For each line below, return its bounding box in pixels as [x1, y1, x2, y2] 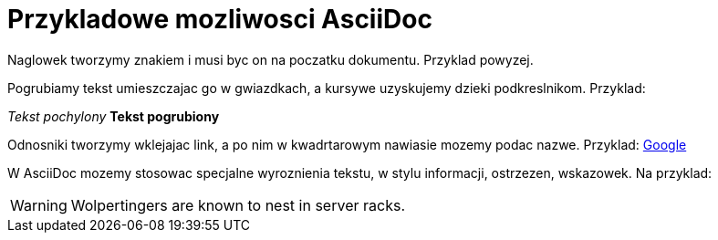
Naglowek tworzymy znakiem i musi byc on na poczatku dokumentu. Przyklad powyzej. [7, 51, 534, 68]
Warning [10, 195, 68, 214]
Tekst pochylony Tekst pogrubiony [7, 108, 220, 124]
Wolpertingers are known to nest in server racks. [70, 195, 405, 214]
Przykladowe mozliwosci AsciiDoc [7, 4, 432, 35]
